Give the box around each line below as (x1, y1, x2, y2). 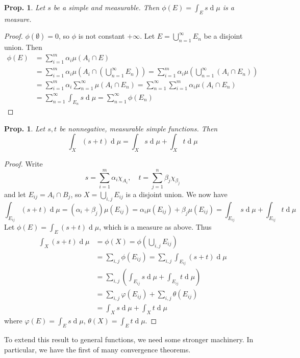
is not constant (78, 31, 125, 41)
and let (4, 188, 26, 199)
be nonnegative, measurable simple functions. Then (59, 123, 218, 133)
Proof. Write (4, 158, 43, 169)
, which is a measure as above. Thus (99, 222, 212, 232)
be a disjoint (204, 31, 243, 41)
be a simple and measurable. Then (53, 2, 160, 12)
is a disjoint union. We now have (126, 188, 228, 199)
